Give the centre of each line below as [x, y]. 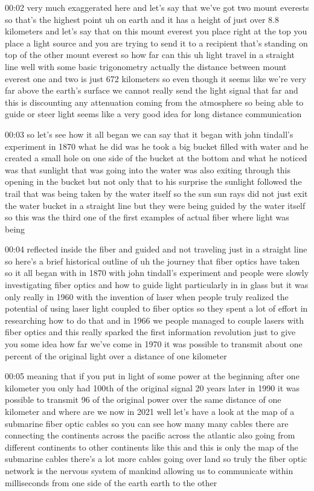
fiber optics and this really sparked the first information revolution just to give [150, 332]
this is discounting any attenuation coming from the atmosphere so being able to [154, 102]
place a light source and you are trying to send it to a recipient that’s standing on [156, 43]
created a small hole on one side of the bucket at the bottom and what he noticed [156, 158]
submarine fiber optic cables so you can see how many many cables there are [147, 423]
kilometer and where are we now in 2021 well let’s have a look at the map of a [150, 411]
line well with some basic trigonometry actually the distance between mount [146, 66]
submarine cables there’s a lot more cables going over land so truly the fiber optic [156, 459]
